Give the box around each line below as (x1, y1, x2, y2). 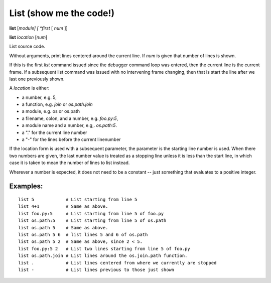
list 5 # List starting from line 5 (18, 196, 138, 202)
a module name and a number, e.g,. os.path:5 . (22, 122, 117, 128)
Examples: (9, 182, 43, 191)
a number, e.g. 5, (22, 94, 57, 100)
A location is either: (9, 85, 50, 91)
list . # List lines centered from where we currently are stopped (18, 260, 217, 265)
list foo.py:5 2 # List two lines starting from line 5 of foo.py (18, 246, 190, 251)
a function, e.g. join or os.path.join (22, 101, 93, 107)
